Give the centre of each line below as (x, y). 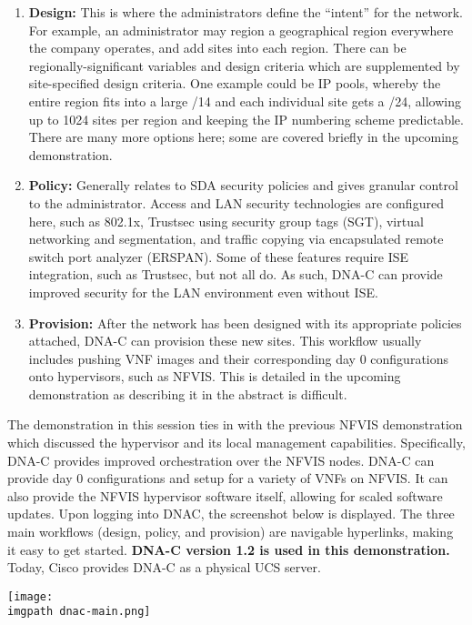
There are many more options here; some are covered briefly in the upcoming (243, 137)
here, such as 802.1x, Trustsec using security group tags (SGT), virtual (226, 221)
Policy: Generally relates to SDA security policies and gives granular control (243, 185)
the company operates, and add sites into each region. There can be (217, 48)
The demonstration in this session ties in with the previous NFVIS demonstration (235, 424)
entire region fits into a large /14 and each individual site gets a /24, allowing (245, 101)
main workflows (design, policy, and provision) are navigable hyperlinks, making (231, 532)
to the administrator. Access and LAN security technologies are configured (236, 202)
